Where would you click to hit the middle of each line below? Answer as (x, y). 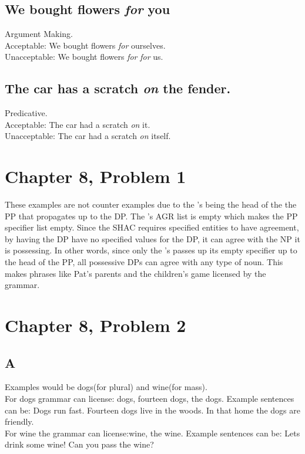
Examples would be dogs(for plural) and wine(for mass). (106, 387)
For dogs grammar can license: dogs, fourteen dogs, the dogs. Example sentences (150, 399)
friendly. (19, 421)
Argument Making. (39, 34)
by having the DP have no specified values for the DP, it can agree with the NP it (152, 238)
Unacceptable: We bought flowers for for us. (84, 57)
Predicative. (26, 113)
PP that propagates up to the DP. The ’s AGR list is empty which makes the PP (151, 216)
